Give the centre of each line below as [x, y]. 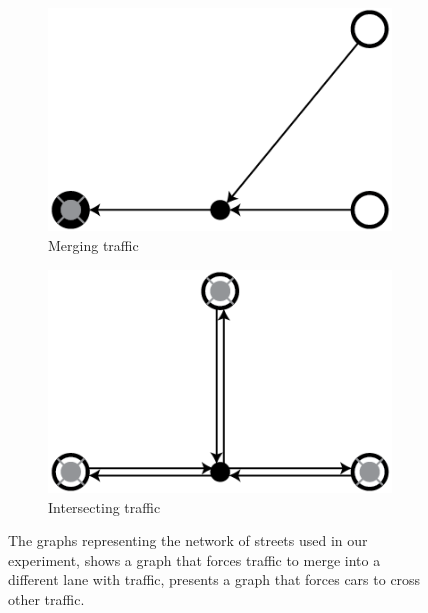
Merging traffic [93, 244]
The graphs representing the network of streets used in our [188, 540]
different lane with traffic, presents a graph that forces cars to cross [214, 579]
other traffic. [46, 598]
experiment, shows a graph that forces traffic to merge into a [194, 559]
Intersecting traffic [104, 506]
